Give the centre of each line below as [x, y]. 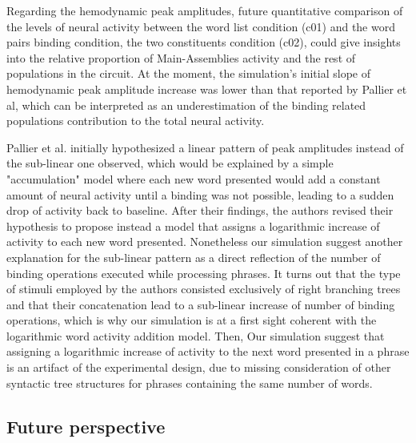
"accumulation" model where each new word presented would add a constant [194, 178]
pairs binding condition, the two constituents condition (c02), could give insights [204, 42]
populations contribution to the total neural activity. [136, 121]
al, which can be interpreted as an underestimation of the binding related [186, 105]
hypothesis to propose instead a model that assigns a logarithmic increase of [193, 226]
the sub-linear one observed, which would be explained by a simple [170, 163]
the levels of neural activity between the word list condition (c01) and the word [201, 26]
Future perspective [86, 426]
